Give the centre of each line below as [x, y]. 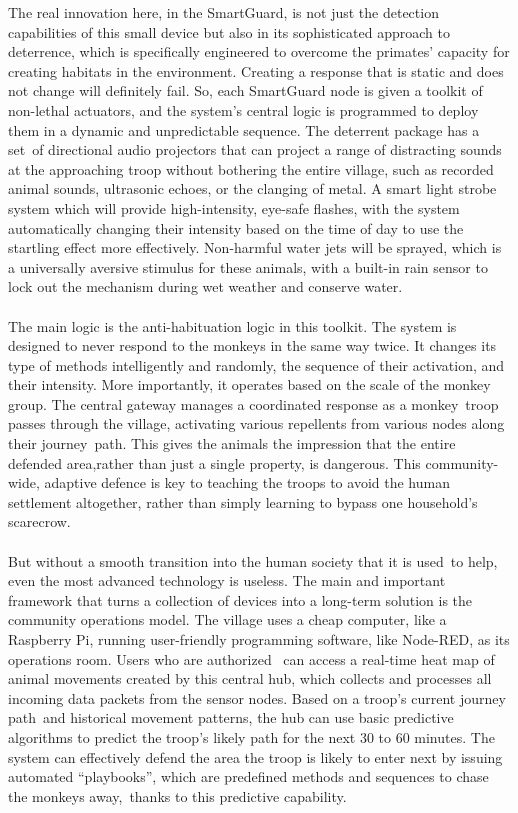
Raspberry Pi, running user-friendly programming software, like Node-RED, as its [259, 639]
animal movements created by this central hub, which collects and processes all [250, 678]
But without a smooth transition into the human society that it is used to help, [253, 560]
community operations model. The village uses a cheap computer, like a [227, 619]
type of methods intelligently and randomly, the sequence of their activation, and [256, 364]
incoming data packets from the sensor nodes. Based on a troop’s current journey [257, 697]
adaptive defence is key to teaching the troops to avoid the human [247, 482]
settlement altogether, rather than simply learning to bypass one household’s [243, 501]
